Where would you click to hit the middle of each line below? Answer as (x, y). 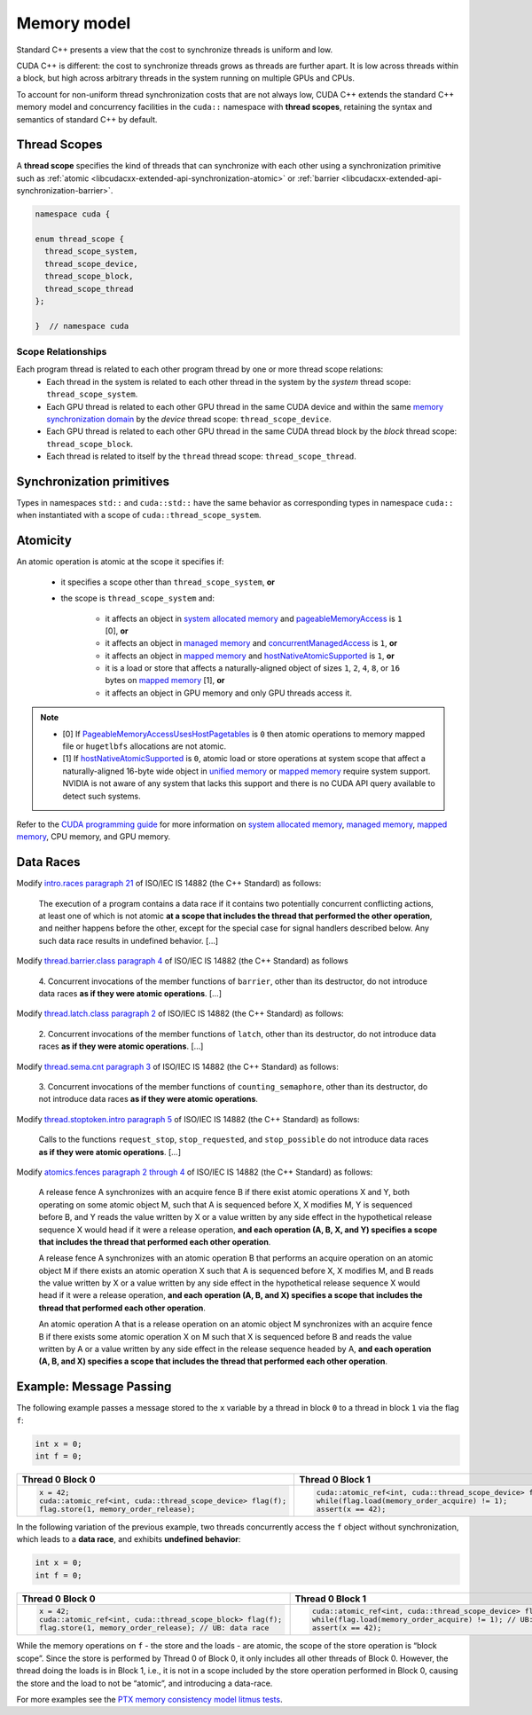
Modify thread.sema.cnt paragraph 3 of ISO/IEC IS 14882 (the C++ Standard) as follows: (177, 1066)
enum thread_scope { (79, 239)
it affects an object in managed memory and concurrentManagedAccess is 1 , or (251, 643)
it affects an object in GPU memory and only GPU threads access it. (228, 693)
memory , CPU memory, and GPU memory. (94, 837)
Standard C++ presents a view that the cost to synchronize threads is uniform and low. (175, 50)
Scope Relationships (62, 352)
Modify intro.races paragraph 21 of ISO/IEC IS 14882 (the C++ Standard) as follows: (169, 884)
